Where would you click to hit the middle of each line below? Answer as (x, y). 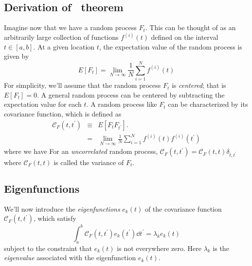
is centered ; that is (199, 85)
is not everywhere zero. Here (159, 248)
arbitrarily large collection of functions (61, 37)
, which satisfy (55, 218)
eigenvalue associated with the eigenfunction (70, 258)
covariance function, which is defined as (63, 113)
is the (221, 248)
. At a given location (64, 46)
